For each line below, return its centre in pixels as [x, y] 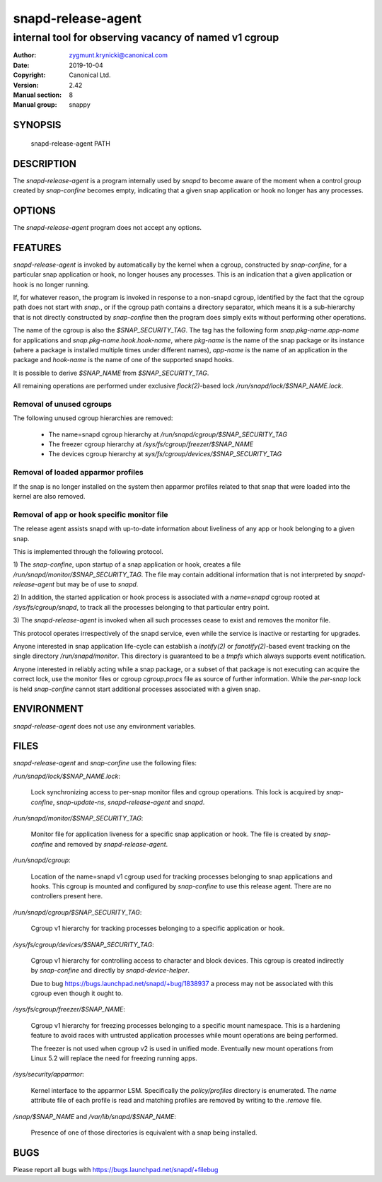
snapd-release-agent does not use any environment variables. [104, 726]
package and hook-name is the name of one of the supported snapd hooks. [123, 360]
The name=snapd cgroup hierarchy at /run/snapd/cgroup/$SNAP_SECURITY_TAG [168, 434]
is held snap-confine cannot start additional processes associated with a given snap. [137, 689]
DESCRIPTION [45, 164]
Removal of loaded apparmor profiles [79, 473]
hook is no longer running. [51, 284]
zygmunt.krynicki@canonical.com [118, 55]
